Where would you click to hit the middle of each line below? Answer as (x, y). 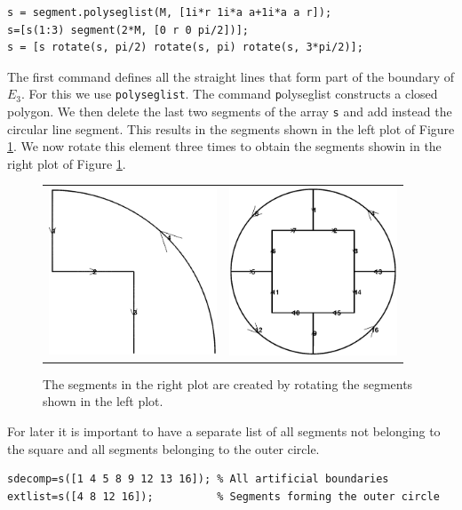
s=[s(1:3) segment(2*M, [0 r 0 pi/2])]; (128, 30)
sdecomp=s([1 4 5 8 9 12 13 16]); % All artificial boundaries (198, 479)
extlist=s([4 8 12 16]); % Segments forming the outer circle (223, 496)
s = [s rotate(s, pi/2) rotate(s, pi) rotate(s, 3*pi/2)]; (185, 48)
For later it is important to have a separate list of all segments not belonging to (224, 431)
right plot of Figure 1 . (67, 163)
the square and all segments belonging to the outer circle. (163, 448)
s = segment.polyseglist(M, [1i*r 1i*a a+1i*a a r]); (170, 12)
